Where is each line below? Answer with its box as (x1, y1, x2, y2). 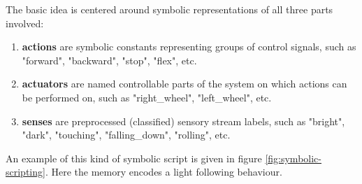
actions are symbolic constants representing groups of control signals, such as (22, 39, 356, 54)
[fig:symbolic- (265, 150, 321, 165)
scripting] (6, 164, 45, 179)
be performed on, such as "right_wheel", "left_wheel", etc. (22, 90, 272, 104)
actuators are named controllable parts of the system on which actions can (22, 76, 347, 91)
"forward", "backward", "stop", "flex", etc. (22, 52, 197, 67)
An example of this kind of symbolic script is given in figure (6, 150, 262, 165)
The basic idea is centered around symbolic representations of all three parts (6, 2, 333, 16)
